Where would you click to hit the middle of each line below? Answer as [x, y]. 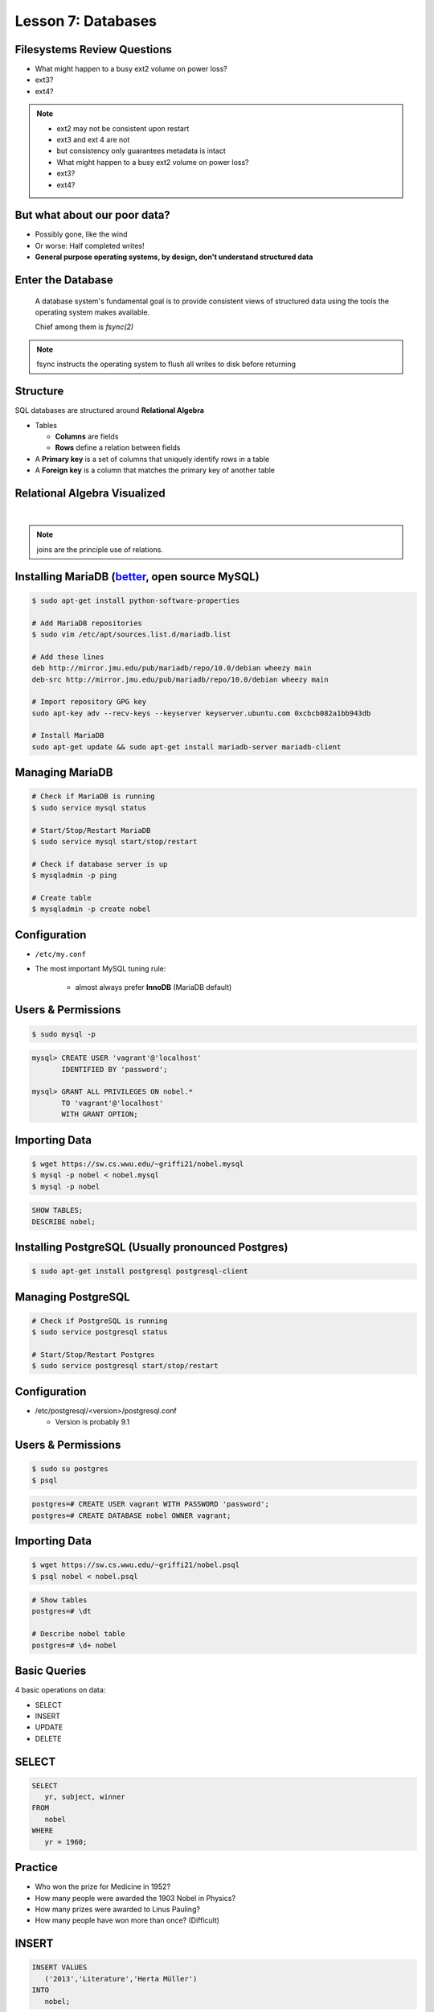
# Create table [61, 898]
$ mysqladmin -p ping [74, 876]
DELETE [48, 1738]
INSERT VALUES [59, 1967]
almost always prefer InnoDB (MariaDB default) [154, 987]
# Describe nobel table [79, 1634]
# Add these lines [68, 657]
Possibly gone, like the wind [81, 234]
